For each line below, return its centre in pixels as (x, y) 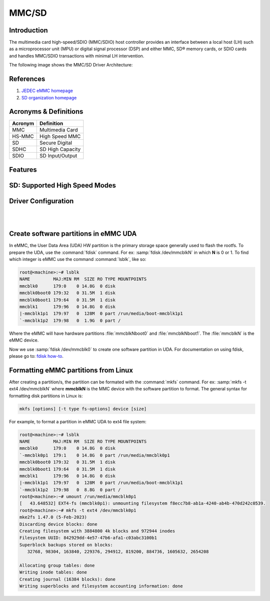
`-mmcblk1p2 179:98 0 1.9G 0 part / (70, 320)
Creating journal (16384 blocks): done (67, 579)
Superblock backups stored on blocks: (66, 545)
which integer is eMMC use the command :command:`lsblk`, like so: (78, 259)
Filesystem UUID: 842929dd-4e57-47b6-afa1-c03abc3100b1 (88, 538)
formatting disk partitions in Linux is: (46, 396)
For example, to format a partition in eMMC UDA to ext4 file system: (78, 421)
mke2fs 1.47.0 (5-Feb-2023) (53, 517)
